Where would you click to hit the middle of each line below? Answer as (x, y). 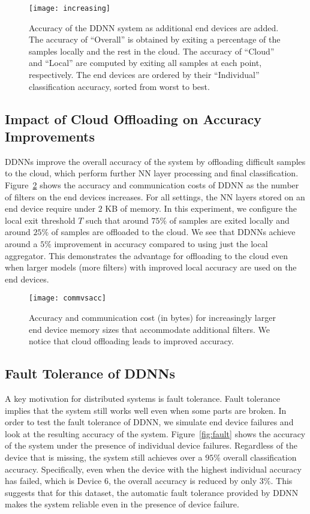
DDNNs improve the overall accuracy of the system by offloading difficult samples (155, 161)
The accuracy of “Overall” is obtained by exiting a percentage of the (155, 39)
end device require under (50, 208)
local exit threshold (40, 220)
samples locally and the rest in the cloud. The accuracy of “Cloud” (152, 51)
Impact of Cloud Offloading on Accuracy (133, 118)
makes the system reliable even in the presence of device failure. (122, 504)
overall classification (260, 457)
